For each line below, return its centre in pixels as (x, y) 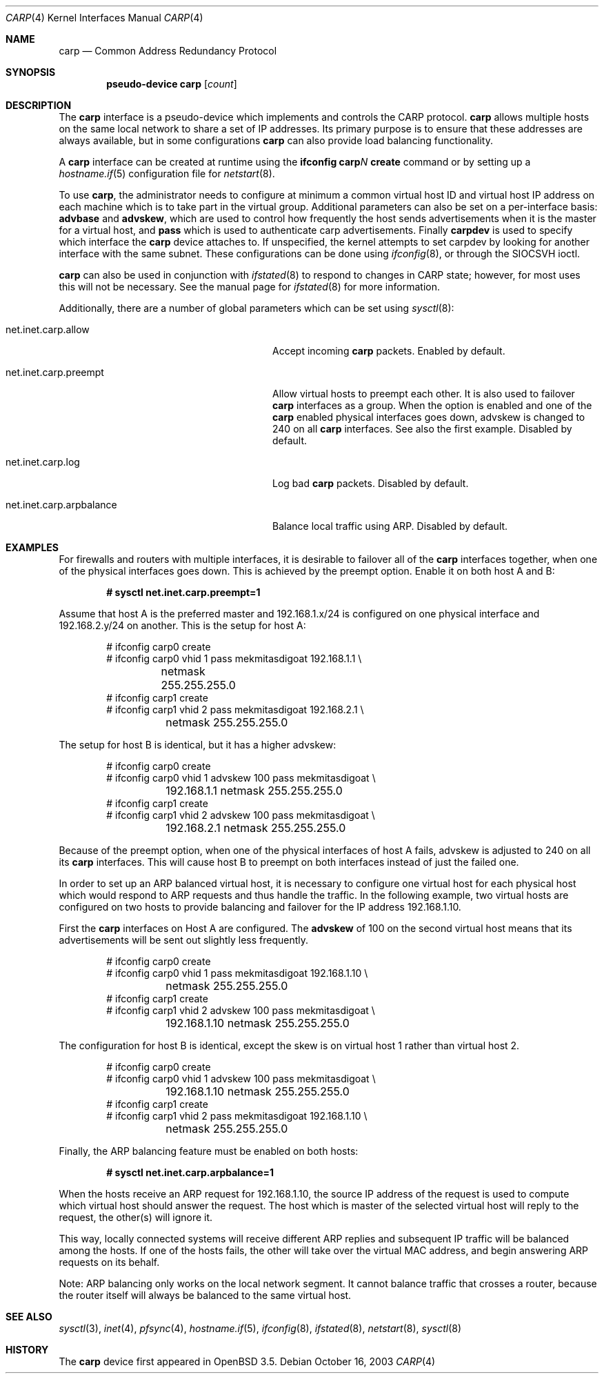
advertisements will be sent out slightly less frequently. (184, 940)
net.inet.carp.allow (48, 329)
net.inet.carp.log (43, 462)
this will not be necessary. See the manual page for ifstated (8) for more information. (249, 287)
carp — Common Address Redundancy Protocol (168, 51)
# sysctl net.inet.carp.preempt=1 (183, 592)
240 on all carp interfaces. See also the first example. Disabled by (422, 429)
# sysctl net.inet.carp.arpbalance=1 (190, 1172)
